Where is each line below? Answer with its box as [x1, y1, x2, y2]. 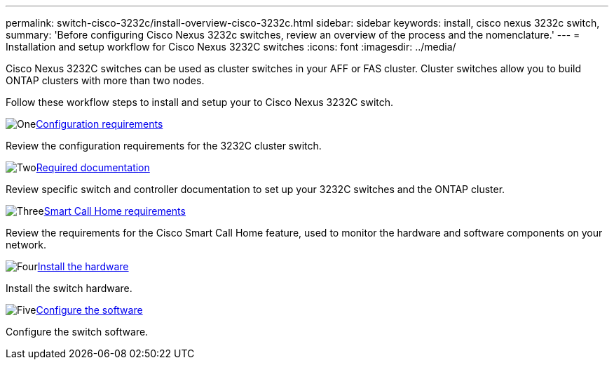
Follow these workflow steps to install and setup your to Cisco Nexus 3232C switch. [6, 96, 394, 108]
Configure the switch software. [6, 326, 149, 338]
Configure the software [36, 304, 143, 316]
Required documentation [36, 161, 150, 173]
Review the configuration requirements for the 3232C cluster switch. [6, 140, 322, 152]
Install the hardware [37, 260, 129, 272]
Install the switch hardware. [6, 282, 132, 294]
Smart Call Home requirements [43, 205, 186, 217]
